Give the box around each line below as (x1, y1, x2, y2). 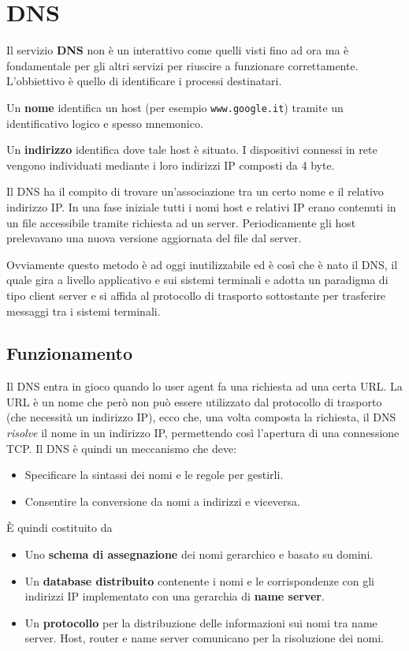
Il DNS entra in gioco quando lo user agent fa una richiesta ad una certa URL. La (6, 378, 403, 395)
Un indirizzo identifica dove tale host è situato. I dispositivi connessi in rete (6, 141, 377, 158)
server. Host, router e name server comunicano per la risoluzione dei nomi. (24, 630, 384, 646)
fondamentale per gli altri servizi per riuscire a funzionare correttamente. (6, 57, 359, 73)
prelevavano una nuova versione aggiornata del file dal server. (6, 230, 302, 246)
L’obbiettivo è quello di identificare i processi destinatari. (6, 73, 282, 89)
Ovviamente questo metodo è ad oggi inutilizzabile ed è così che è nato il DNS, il (6, 256, 398, 272)
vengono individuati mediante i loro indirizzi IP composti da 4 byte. (6, 156, 335, 173)
